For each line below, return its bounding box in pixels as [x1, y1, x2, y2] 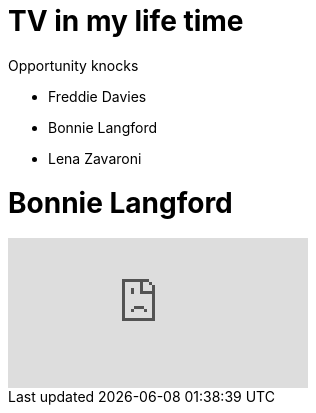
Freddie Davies [48, 87, 147, 105]
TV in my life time [8, 4, 244, 38]
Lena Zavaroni [48, 149, 142, 167]
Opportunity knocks [8, 56, 139, 74]
